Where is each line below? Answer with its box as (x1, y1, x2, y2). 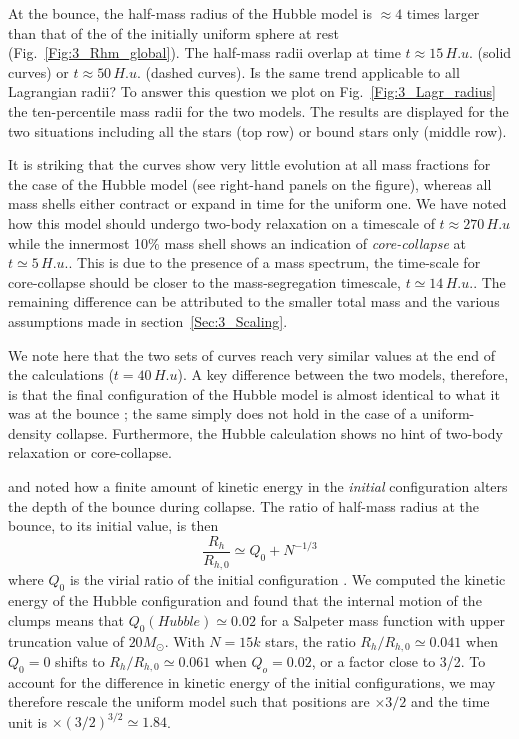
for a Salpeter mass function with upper (260, 609, 506, 630)
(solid (477, 42, 512, 63)
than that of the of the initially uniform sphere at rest (8, 22, 339, 43)
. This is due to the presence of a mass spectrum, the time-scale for (68, 252, 481, 273)
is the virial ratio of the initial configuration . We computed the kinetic (69, 569, 506, 590)
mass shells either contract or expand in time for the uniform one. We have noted (8, 193, 507, 214)
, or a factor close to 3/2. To (311, 651, 486, 671)
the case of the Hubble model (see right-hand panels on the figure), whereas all (8, 173, 492, 194)
